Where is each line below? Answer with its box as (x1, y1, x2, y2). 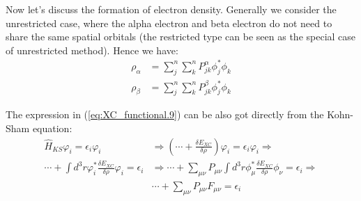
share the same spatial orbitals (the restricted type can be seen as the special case (6, 29, 356, 44)
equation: (32, 120, 72, 135)
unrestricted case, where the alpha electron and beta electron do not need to (6, 15, 332, 30)
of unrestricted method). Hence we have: (6, 42, 178, 57)
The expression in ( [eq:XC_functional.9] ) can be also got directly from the (6, 107, 324, 122)
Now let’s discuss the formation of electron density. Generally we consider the (6, 2, 337, 16)
